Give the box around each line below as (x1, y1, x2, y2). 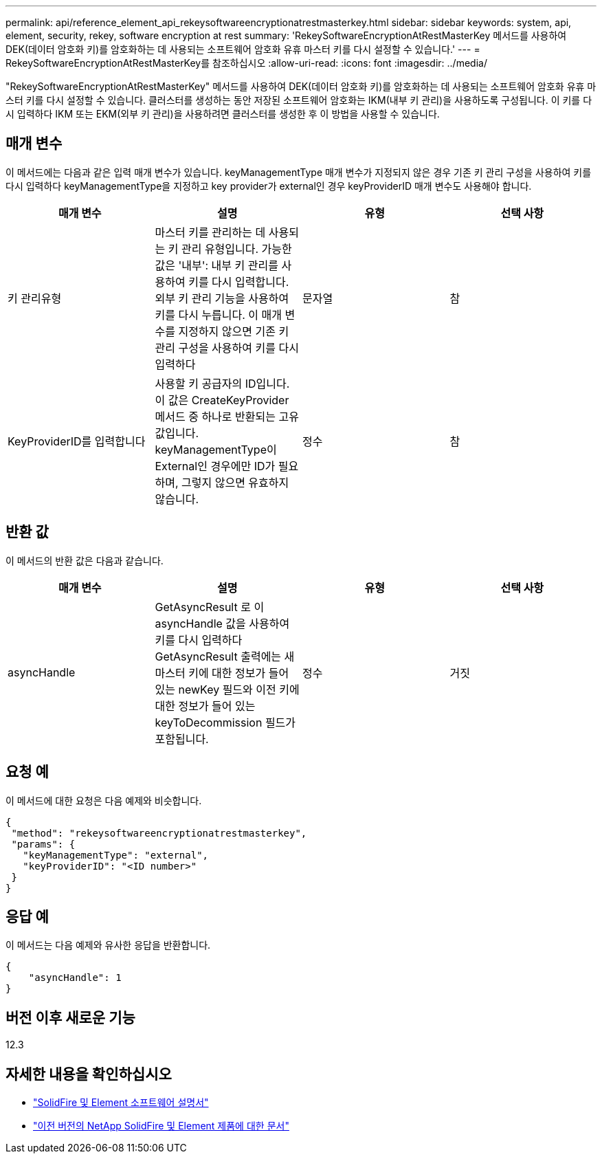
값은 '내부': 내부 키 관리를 (155, 258, 278, 272)
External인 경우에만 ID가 (155, 459, 276, 473)
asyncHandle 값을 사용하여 (155, 616, 290, 630)
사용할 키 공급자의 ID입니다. (155, 376, 290, 390)
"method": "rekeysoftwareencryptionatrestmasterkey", (11, 827, 307, 839)
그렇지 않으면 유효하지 (181, 475, 289, 489)
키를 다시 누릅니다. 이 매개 (155, 307, 282, 322)
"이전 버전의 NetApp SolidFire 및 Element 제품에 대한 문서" (33, 1120, 289, 1132)
